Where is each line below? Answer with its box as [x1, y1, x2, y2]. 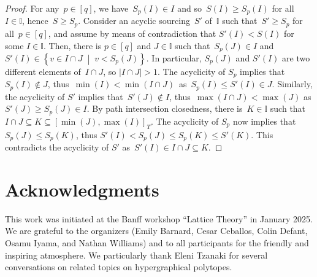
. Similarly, [272, 77, 313, 90]
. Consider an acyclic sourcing [78, 14, 190, 27]
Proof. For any [5, 2, 59, 14]
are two [282, 51, 310, 64]
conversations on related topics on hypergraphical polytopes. [5, 260, 232, 273]
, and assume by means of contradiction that [48, 26, 216, 39]
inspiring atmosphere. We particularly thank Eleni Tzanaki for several [5, 248, 268, 261]
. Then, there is [44, 39, 102, 52]
